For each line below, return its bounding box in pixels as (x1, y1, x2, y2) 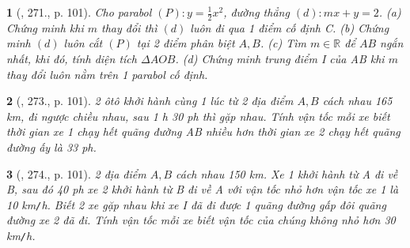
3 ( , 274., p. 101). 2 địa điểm (6, 165, 146, 182)
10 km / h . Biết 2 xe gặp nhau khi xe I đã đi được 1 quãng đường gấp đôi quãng (6, 196, 386, 212)
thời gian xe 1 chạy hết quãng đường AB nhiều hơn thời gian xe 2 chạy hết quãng (6, 123, 401, 140)
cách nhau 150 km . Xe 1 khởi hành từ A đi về (176, 165, 398, 182)
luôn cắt (63, 35, 103, 51)
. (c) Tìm (260, 35, 306, 51)
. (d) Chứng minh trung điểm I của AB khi (175, 51, 385, 67)
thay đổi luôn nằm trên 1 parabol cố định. (6, 66, 208, 82)
